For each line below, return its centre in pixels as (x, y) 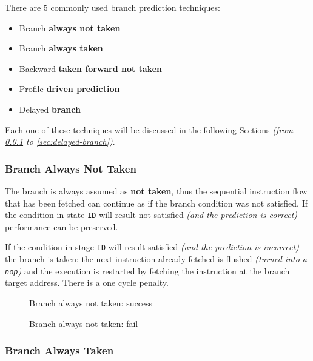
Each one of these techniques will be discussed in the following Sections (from (149, 129)
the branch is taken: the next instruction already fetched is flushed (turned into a (156, 259)
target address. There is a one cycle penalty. (87, 283)
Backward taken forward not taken (91, 68)
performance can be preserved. (62, 226)
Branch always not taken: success (91, 303)
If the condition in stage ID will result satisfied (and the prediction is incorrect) (152, 247)
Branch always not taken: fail (84, 323)
